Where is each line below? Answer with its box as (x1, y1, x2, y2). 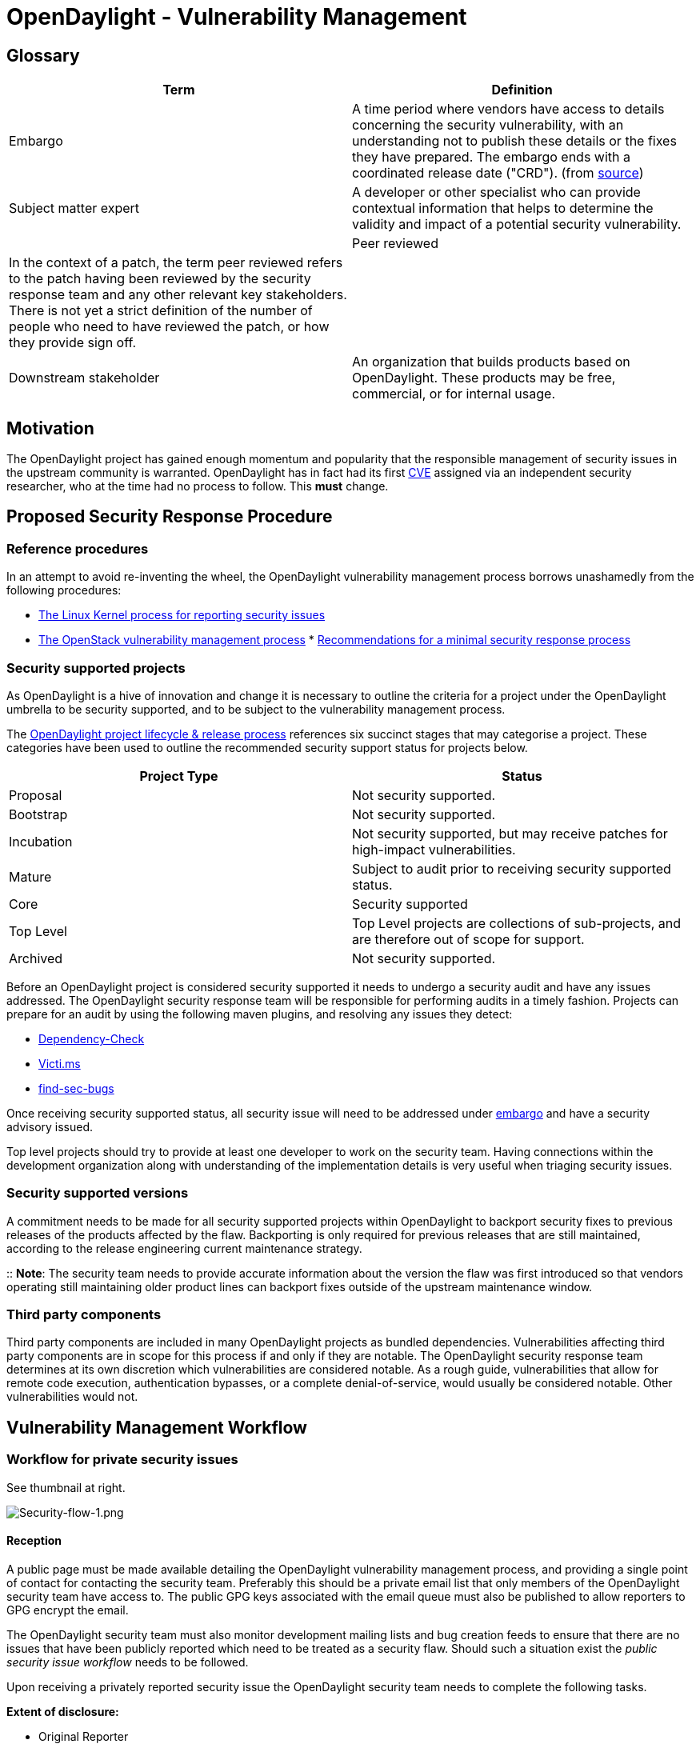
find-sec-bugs (38, 1081, 114, 1095)
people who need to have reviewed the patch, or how (9, 318, 330, 335)
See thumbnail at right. (6, 1480, 126, 1494)
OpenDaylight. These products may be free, (352, 370, 616, 386)
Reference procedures (6, 540, 149, 557)
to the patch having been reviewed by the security (9, 270, 311, 287)
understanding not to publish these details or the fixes (352, 133, 677, 150)
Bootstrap (9, 806, 68, 822)
